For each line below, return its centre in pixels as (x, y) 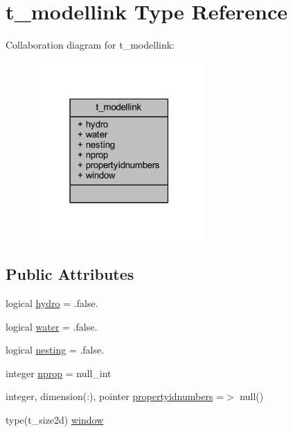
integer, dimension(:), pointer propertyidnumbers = (115, 396)
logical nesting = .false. (55, 350)
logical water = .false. (52, 326)
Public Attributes (70, 274)
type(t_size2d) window (55, 420)
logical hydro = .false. (52, 303)
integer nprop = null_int (59, 373)
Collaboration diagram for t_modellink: (90, 45)
